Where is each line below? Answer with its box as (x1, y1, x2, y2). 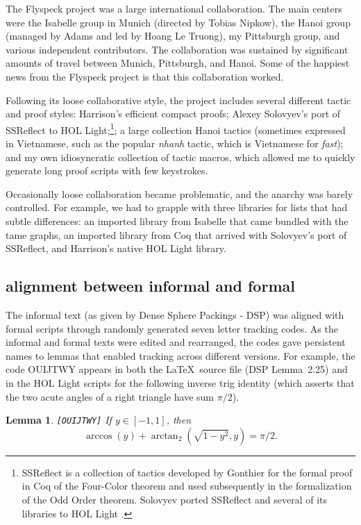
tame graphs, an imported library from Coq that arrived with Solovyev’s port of (6, 227, 347, 242)
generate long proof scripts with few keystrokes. (6, 163, 208, 178)
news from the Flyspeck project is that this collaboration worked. (6, 69, 284, 83)
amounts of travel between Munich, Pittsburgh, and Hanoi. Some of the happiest (6, 56, 350, 70)
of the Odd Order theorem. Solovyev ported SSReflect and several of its (22, 492, 328, 506)
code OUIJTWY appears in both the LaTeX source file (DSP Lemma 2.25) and (6, 362, 348, 376)
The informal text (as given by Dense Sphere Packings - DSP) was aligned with (6, 307, 344, 322)
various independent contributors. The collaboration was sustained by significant (6, 42, 349, 56)
